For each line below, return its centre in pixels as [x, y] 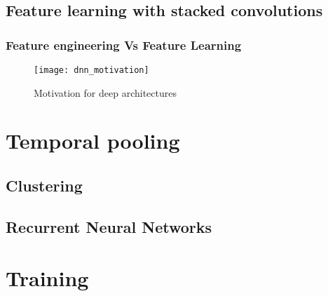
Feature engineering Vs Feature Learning [124, 45]
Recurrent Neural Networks [109, 226]
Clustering [44, 186]
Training [47, 278]
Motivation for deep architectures [105, 92]
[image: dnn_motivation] [91, 70]
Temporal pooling [93, 141]
